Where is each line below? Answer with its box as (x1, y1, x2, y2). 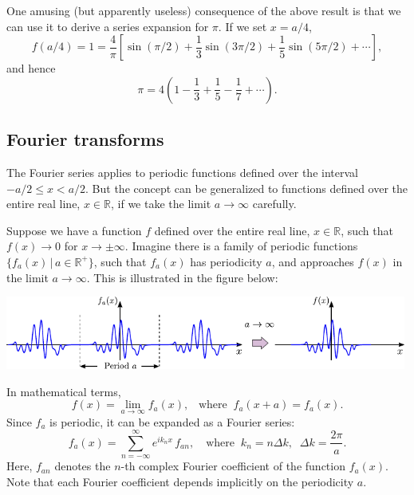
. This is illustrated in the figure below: (86, 269, 278, 285)
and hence (6, 60, 56, 77)
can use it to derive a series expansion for (6, 18, 209, 34)
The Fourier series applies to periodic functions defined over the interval (6, 163, 358, 180)
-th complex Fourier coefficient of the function (120, 458, 345, 474)
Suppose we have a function (6, 222, 142, 238)
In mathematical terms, (6, 383, 121, 399)
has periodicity (190, 253, 262, 269)
